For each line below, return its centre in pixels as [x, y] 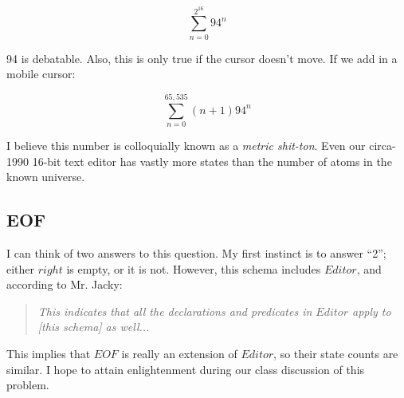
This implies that [49, 353]
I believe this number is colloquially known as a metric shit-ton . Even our [186, 145]
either [21, 268]
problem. [28, 385]
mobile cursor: [41, 74]
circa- [382, 145]
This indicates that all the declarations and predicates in [175, 311]
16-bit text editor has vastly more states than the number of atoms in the [212, 161]
